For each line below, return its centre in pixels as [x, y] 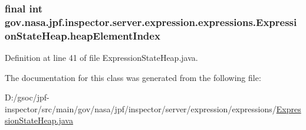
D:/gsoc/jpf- [27, 97]
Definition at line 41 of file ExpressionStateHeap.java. [101, 58]
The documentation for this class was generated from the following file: [133, 77]
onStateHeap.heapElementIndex [83, 35]
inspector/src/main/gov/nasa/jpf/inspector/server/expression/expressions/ [141, 108]
